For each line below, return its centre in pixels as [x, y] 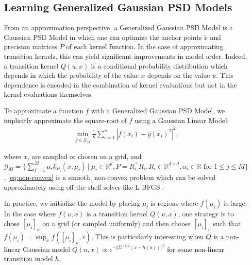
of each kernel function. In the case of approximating [145, 46]
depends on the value [179, 75]
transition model [28, 258]
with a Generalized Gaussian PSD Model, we [158, 110]
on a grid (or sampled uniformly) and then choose [117, 223]
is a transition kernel [117, 214]
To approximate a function [44, 110]
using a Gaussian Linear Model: [182, 120]
